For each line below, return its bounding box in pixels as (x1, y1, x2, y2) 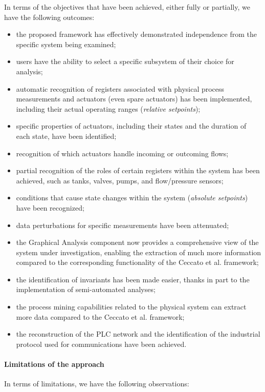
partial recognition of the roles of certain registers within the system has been (16, 165, 260, 176)
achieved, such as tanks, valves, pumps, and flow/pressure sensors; (16, 175, 224, 185)
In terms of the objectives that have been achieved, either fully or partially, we (4, 2, 250, 12)
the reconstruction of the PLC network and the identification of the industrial (16, 328, 260, 339)
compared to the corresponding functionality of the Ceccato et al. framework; (16, 257, 259, 267)
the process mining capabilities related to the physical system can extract (16, 301, 247, 312)
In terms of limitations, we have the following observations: (4, 378, 189, 389)
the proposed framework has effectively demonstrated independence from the (16, 29, 257, 39)
